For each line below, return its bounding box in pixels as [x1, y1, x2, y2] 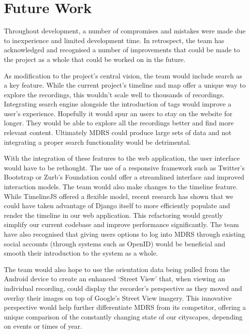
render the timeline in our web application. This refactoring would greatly [4, 210, 223, 220]
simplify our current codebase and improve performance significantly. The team [4, 219, 239, 229]
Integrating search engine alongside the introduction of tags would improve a [4, 99, 232, 109]
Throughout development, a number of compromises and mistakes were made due [4, 26, 246, 36]
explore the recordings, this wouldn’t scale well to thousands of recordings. [4, 89, 225, 99]
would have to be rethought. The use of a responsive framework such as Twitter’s [4, 162, 245, 172]
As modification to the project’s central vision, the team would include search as [4, 70, 242, 80]
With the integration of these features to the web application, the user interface [4, 153, 240, 163]
